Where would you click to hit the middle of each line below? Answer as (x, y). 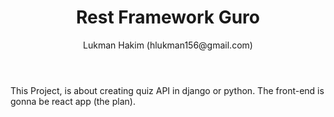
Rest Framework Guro (168, 17)
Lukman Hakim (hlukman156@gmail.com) (168, 45)
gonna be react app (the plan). (73, 101)
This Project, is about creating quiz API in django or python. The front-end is (167, 90)
